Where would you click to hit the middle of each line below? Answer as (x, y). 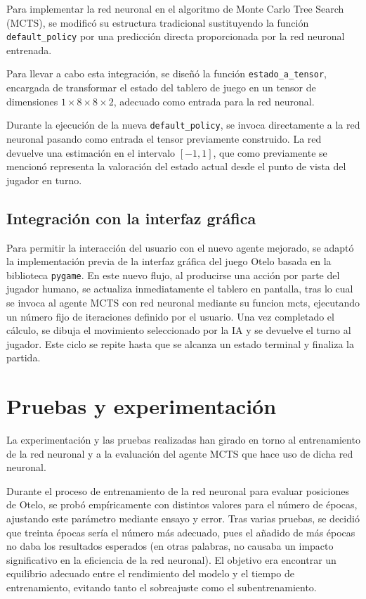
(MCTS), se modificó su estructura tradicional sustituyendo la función (158, 22)
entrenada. (29, 50)
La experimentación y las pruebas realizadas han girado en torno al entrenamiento (183, 440)
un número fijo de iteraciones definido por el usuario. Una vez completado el (170, 316)
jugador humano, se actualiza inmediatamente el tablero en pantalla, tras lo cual (180, 289)
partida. (24, 358)
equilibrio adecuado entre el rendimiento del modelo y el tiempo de (151, 573)
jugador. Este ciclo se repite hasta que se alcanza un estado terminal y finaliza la (180, 343)
